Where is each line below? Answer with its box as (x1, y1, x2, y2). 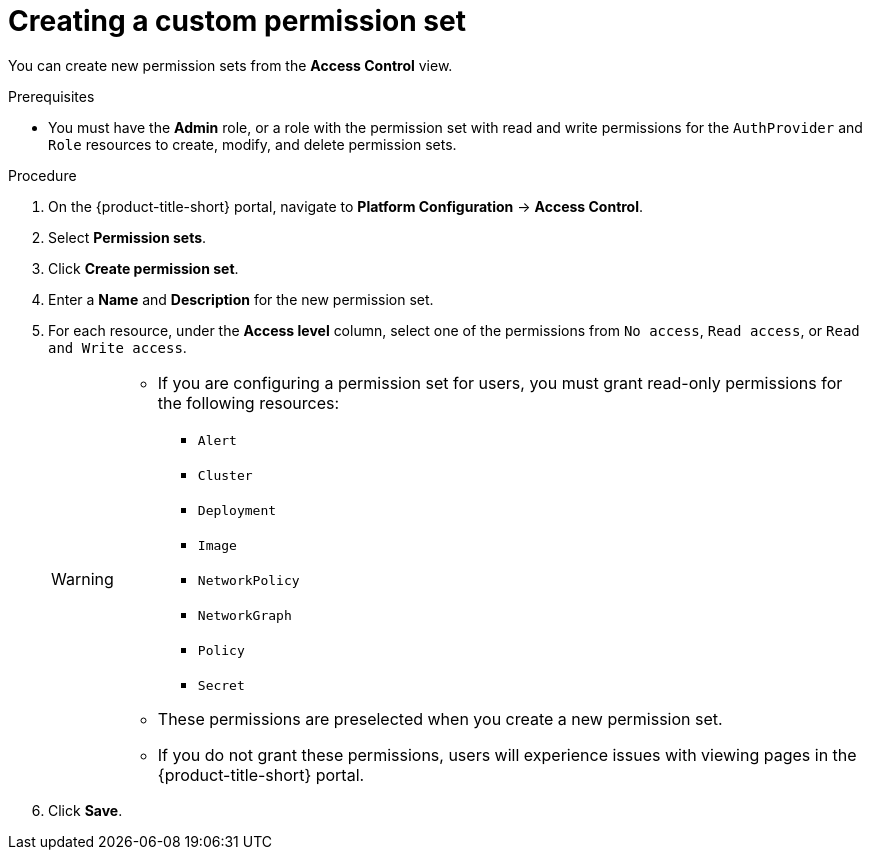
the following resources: (157, 392, 340, 413)
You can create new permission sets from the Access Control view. (8, 56, 453, 74)
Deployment (197, 502, 277, 518)
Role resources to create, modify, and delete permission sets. (48, 135, 457, 153)
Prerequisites (8, 87, 95, 105)
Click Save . (48, 801, 123, 819)
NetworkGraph (197, 607, 292, 623)
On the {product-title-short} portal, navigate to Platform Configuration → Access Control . (48, 197, 644, 215)
